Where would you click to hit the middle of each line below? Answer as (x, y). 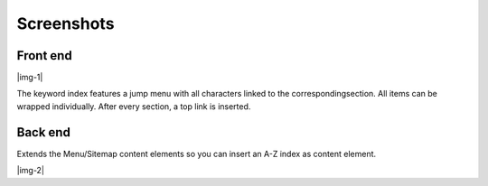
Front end (44, 56)
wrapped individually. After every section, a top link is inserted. (134, 106)
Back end (44, 132)
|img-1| (30, 78)
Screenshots (66, 23)
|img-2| (31, 171)
